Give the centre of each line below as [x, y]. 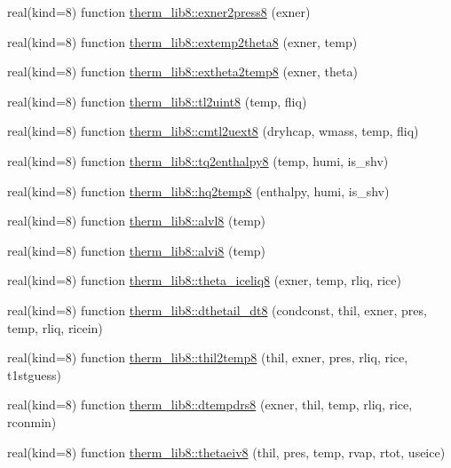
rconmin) [32, 421]
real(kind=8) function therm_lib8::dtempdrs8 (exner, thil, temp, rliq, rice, [210, 405]
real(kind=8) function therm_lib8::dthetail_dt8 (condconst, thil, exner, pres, [217, 309]
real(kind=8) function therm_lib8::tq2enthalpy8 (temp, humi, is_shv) [198, 160]
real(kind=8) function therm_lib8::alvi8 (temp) [137, 250]
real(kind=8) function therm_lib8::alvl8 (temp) [137, 221]
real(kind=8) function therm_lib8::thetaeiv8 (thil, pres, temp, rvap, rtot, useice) [226, 452]
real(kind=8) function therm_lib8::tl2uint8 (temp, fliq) [157, 101]
